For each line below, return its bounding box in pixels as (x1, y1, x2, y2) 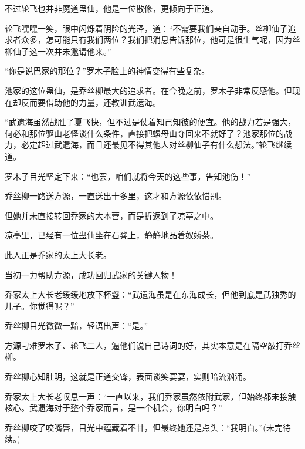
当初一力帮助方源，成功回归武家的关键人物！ (5, 268, 177, 281)
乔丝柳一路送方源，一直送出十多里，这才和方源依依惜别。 (5, 190, 226, 202)
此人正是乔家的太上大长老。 (5, 248, 111, 261)
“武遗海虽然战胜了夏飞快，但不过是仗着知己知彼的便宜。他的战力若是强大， (5, 116, 296, 128)
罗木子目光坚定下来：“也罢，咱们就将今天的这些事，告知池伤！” (5, 170, 251, 182)
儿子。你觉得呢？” (5, 299, 74, 312)
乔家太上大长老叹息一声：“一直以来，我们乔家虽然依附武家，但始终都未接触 (5, 390, 296, 402)
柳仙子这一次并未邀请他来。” (5, 45, 111, 57)
